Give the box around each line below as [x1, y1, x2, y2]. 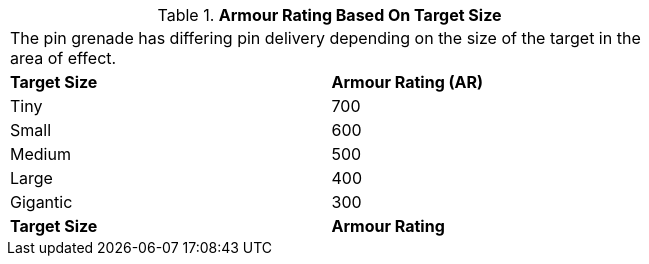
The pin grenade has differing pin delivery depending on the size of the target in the [10, 28, 641, 48]
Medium [10, 144, 71, 164]
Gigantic [10, 192, 73, 212]
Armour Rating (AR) [331, 72, 484, 92]
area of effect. [10, 48, 117, 68]
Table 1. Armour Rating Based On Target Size [157, 5, 502, 25]
